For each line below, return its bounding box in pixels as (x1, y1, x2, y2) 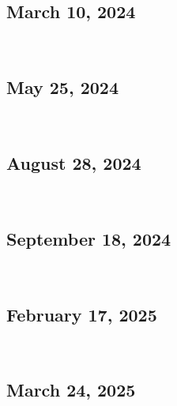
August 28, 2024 (6, 150, 141, 175)
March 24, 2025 (6, 378, 136, 402)
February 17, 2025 (6, 302, 157, 326)
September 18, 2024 (6, 226, 171, 250)
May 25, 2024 (6, 75, 119, 100)
